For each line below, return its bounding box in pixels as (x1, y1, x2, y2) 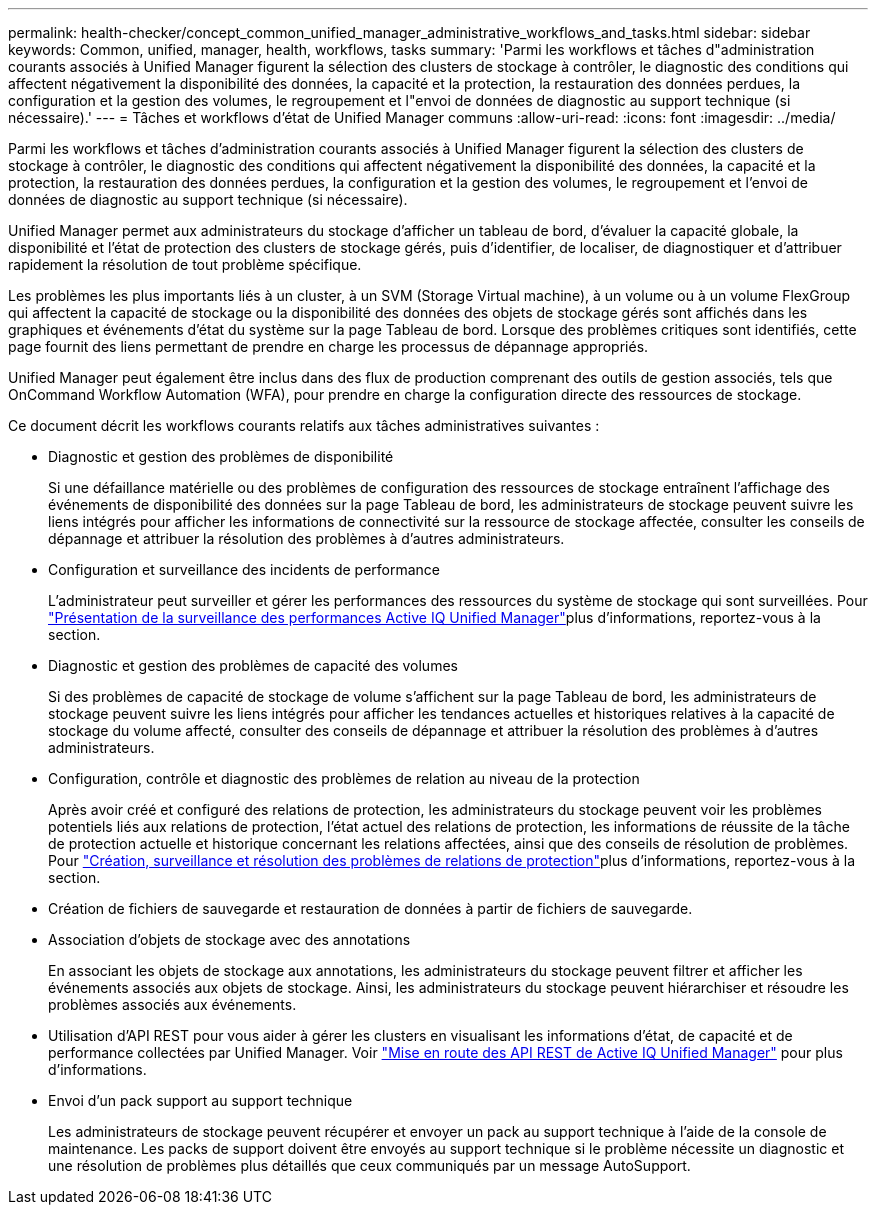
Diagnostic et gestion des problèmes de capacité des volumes (48, 657, 458, 674)
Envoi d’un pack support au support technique (48, 1092, 353, 1109)
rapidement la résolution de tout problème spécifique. (8, 256, 362, 273)
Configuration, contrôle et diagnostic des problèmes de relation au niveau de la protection (48, 770, 640, 787)
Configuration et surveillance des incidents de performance (48, 561, 441, 578)
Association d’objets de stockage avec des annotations (48, 931, 411, 948)
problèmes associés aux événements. (48, 996, 297, 1013)
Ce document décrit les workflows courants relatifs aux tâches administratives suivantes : (8, 417, 600, 434)
